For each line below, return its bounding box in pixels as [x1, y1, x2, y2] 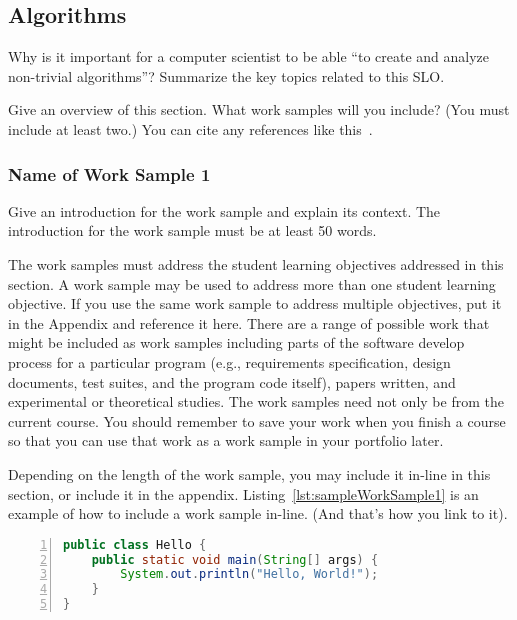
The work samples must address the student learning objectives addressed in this [8, 253, 504, 274]
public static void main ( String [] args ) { [91, 552, 379, 567]
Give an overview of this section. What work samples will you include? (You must [8, 99, 510, 120]
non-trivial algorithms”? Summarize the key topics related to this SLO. [8, 65, 445, 86]
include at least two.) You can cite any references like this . [8, 118, 373, 139]
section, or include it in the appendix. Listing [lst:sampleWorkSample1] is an [8, 483, 479, 504]
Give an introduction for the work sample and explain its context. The [8, 200, 441, 221]
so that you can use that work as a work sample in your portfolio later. [8, 430, 444, 451]
